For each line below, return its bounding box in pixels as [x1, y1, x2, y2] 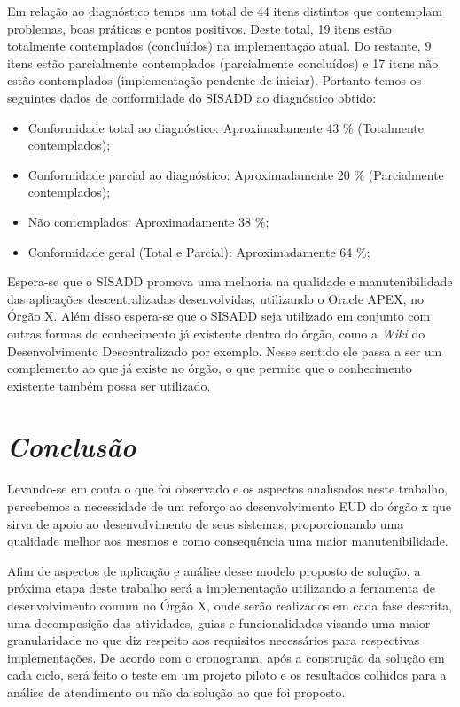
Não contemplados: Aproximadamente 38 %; [27, 212, 269, 230]
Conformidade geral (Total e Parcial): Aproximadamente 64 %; [27, 242, 370, 260]
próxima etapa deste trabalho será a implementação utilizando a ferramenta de [7, 579, 435, 597]
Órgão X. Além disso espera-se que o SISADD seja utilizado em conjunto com [7, 307, 431, 325]
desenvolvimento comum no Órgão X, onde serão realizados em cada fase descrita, [7, 595, 453, 614]
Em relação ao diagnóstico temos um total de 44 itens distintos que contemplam [7, 2, 442, 19]
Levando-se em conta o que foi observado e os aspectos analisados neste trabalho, [7, 479, 448, 498]
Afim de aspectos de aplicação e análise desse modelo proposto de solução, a [7, 561, 421, 579]
